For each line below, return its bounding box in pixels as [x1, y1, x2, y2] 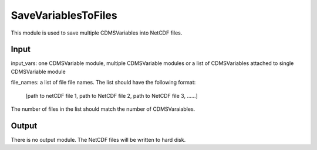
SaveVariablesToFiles [11, 9, 117, 22]
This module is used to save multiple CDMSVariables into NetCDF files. [11, 29, 183, 36]
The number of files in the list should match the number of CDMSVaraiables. [11, 105, 195, 112]
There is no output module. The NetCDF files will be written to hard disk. [11, 136, 186, 143]
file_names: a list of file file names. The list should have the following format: [11, 79, 196, 86]
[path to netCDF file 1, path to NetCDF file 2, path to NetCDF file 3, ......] [25, 92, 198, 99]
